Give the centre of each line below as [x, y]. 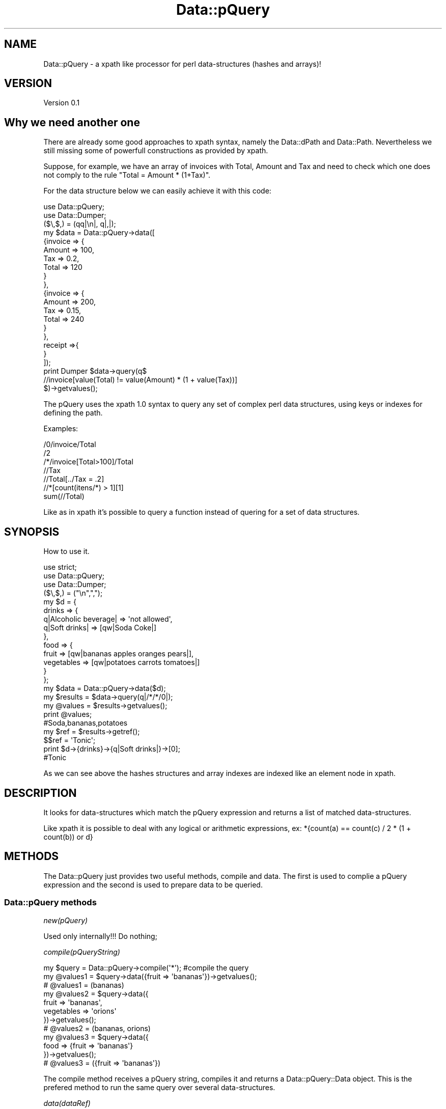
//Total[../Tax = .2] [74, 479]
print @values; [68, 714]
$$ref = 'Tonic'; [69, 740]
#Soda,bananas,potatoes [86, 723]
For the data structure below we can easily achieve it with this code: [157, 191]
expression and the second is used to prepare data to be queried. [153, 884]
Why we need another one [72, 122]
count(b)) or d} [68, 837]
